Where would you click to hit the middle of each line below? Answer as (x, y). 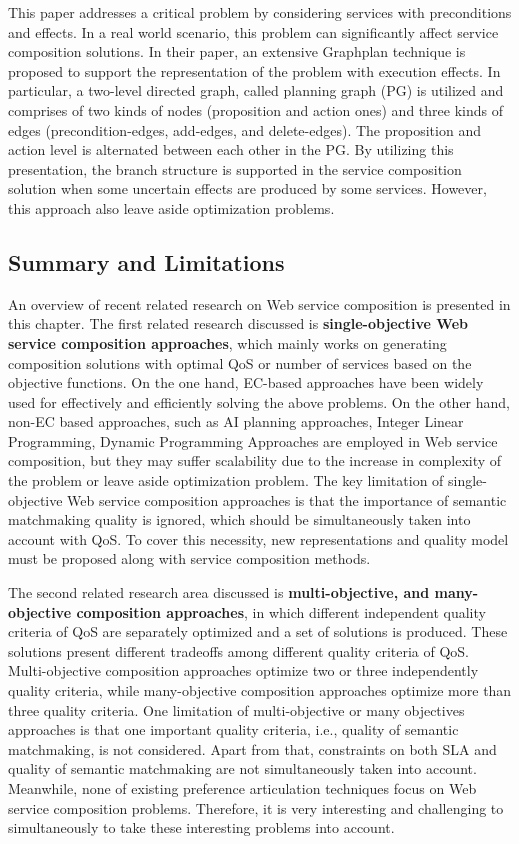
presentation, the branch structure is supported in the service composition (235, 168)
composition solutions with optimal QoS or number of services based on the (240, 362)
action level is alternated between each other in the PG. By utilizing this (231, 149)
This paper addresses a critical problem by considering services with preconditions (260, 12)
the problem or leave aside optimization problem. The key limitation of (226, 480)
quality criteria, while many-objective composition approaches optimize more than (260, 690)
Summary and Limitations (146, 261)
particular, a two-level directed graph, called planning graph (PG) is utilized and (256, 90)
